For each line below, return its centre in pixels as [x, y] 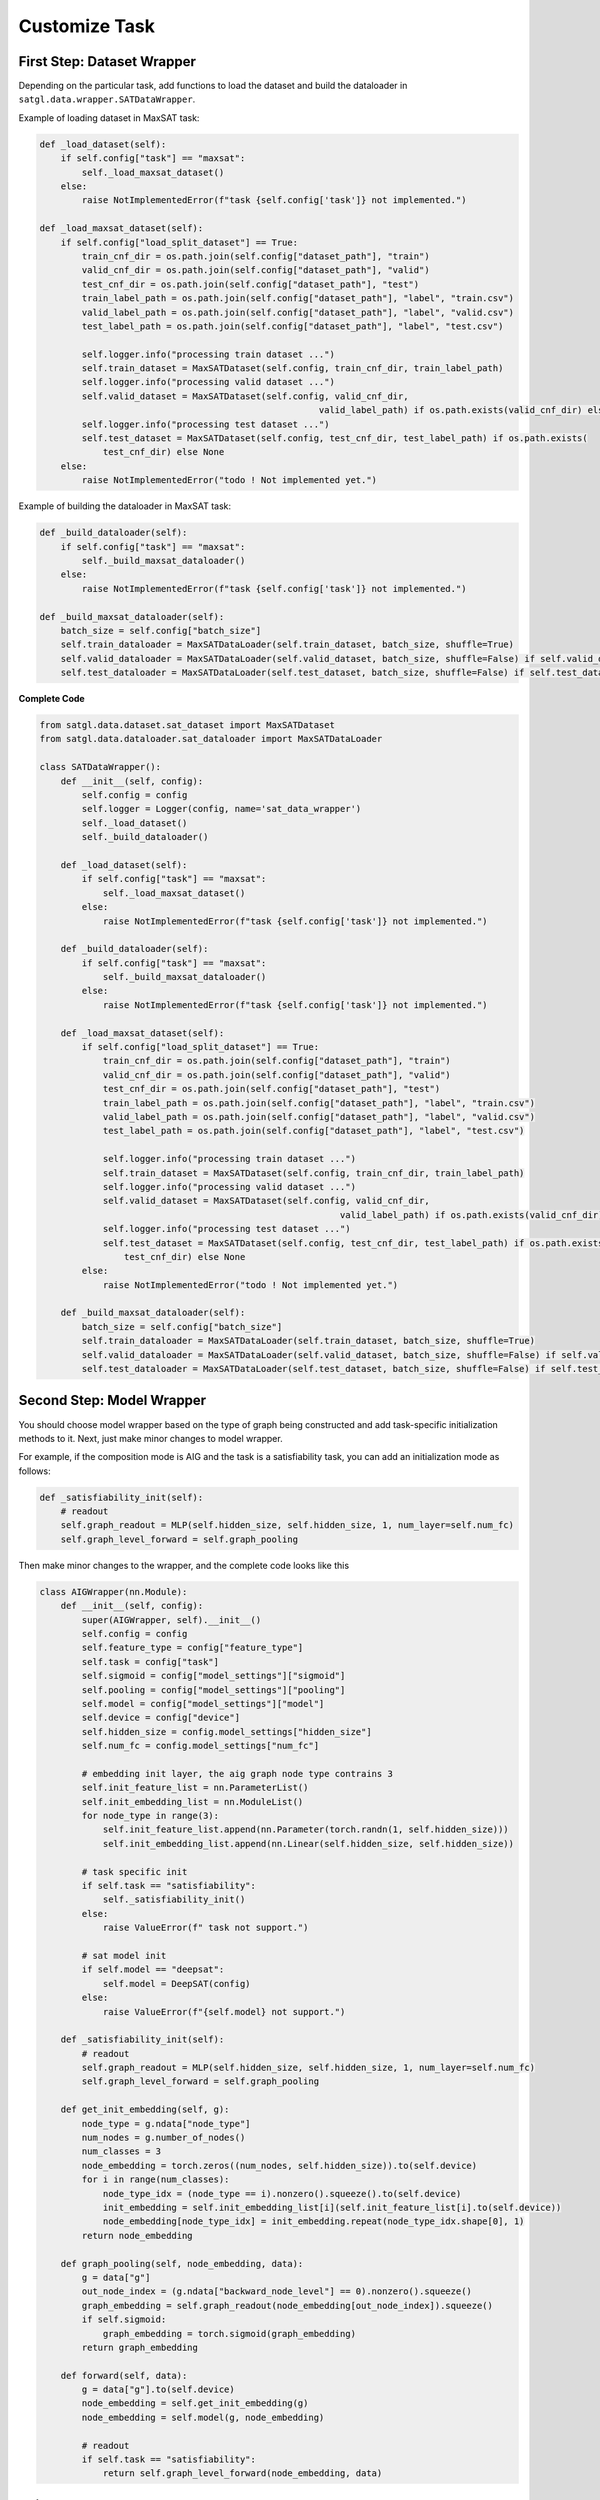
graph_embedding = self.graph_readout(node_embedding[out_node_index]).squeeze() [287, 2305]
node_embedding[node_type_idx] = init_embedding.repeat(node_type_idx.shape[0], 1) [313, 2221]
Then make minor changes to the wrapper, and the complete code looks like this [184, 1565]
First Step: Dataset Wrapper [107, 61]
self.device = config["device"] [160, 1718]
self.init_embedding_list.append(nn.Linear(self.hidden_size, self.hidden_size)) [308, 1843]
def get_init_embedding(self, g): [145, 2109]
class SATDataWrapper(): [100, 767]
